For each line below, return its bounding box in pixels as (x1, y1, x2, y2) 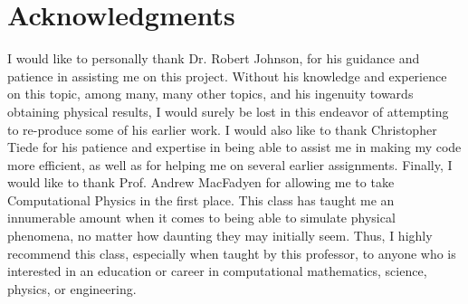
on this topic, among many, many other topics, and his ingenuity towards (7, 84, 414, 103)
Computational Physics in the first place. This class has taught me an (7, 190, 395, 209)
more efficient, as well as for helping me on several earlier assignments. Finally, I (7, 155, 453, 174)
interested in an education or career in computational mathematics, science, (7, 261, 427, 280)
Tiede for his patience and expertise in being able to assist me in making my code (7, 138, 462, 157)
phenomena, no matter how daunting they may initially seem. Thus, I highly (7, 226, 433, 245)
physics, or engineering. (7, 279, 137, 298)
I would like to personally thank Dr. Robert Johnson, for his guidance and (7, 49, 420, 68)
